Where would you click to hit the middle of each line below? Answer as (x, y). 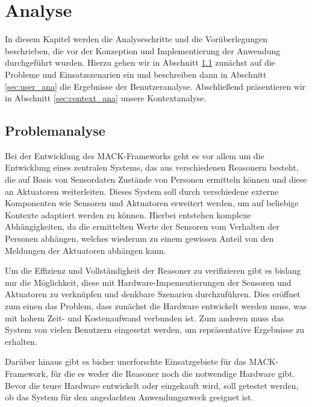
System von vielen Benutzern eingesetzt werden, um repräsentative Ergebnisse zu (155, 330)
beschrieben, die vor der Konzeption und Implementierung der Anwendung (143, 50)
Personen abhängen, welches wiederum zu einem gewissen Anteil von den (139, 238)
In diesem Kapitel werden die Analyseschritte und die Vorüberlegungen (136, 39)
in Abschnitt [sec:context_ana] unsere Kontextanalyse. (106, 98)
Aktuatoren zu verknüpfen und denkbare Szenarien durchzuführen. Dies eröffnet (153, 294)
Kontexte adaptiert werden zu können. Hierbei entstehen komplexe (128, 214)
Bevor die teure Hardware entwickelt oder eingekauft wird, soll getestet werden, (152, 385)
